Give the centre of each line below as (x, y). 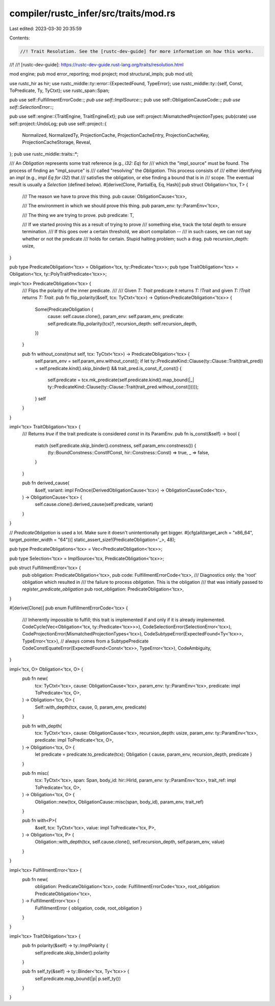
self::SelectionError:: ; (32, 107)
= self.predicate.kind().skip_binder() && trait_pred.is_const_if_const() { (108, 368)
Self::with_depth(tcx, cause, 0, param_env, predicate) (91, 707)
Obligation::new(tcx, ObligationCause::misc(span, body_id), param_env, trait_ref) (119, 802)
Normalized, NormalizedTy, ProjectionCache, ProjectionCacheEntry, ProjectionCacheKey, (116, 135)
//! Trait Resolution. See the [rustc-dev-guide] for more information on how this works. (137, 51)
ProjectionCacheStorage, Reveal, (57, 142)
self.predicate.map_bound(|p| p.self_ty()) (78, 978)
